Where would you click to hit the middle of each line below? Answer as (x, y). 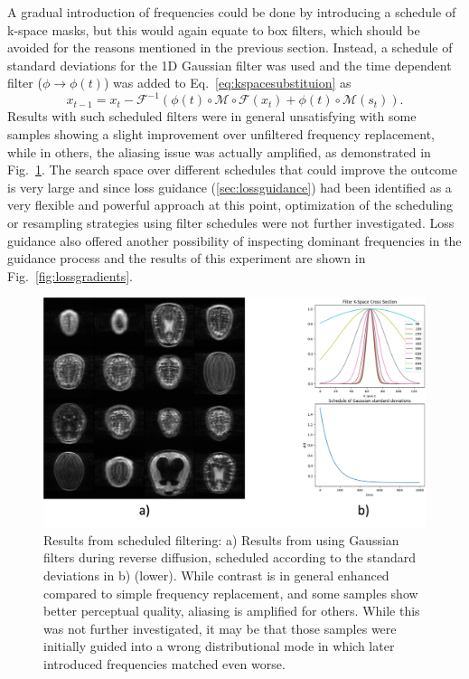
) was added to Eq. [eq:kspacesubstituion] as (227, 83)
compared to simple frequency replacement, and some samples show (231, 593)
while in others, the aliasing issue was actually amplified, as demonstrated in (219, 151)
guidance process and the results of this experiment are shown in (187, 258)
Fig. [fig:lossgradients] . (70, 275)
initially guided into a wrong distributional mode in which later (219, 646)
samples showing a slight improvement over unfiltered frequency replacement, (221, 134)
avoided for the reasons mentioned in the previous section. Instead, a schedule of (230, 47)
